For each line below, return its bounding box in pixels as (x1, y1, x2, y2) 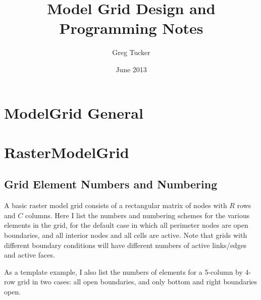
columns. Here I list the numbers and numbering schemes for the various (25, 210, 250, 220)
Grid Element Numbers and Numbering (4, 176, 218, 192)
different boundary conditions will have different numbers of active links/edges (4, 239, 247, 250)
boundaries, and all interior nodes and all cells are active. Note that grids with (4, 230, 247, 240)
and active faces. (4, 249, 55, 260)
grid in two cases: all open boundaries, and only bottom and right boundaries (17, 276, 257, 287)
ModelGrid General (4, 102, 143, 123)
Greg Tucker (112, 47, 150, 58)
